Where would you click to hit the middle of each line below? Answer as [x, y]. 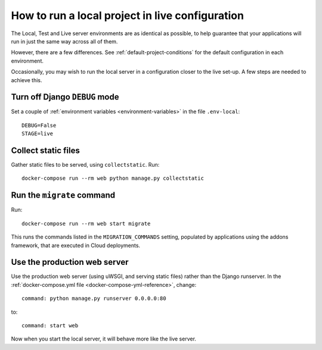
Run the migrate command [63, 196]
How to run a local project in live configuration [128, 15]
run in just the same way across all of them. [64, 41]
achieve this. [27, 80]
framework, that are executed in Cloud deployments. [75, 245]
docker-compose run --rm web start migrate [86, 224]
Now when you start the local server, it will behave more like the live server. [104, 339]
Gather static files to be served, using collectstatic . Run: [85, 165]
